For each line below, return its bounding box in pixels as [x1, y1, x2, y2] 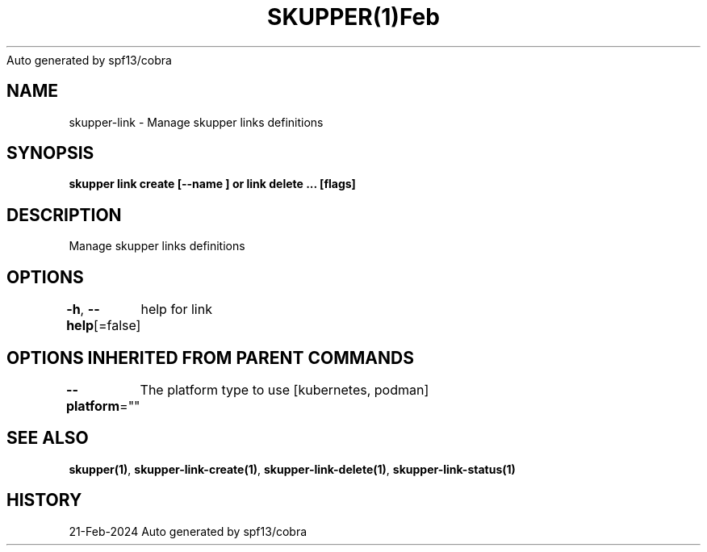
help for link [140, 301, 212, 318]
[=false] [94, 317, 141, 334]
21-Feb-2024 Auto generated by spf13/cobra [69, 524, 307, 538]
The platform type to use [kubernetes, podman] [140, 381, 429, 398]
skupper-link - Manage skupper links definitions [69, 115, 324, 129]
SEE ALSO [6, 428, 89, 449]
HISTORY [6, 490, 82, 511]
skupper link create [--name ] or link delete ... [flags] [69, 177, 356, 191]
